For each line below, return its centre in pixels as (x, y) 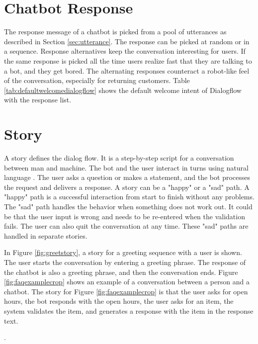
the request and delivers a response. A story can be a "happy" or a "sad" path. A (127, 187)
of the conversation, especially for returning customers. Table (97, 80)
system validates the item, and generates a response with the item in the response (129, 310)
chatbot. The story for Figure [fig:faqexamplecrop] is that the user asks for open (126, 291)
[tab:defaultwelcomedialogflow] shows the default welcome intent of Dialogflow (123, 90)
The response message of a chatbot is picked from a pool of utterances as (115, 32)
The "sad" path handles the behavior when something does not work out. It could (128, 206)
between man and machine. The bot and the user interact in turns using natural (126, 167)
